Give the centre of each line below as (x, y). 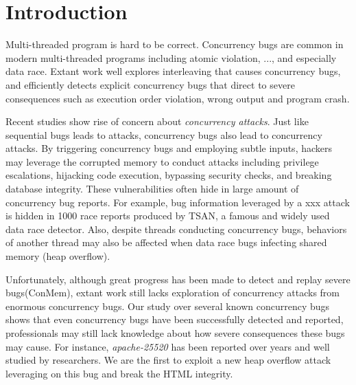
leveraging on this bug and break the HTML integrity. (119, 373)
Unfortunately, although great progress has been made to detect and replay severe (178, 279)
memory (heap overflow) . (58, 256)
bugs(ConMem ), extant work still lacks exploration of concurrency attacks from (173, 293)
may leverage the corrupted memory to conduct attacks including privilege (162, 161)
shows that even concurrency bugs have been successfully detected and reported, (175, 319)
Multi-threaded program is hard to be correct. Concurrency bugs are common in (175, 44)
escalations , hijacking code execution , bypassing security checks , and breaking (169, 175)
